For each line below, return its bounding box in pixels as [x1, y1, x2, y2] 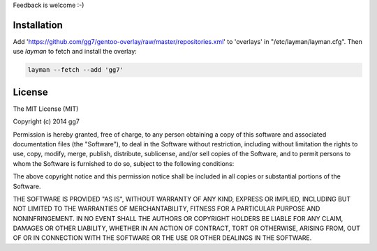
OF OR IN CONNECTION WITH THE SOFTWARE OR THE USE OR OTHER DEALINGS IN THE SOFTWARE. [13, 234, 312, 242]
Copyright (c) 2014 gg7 [13, 117, 80, 125]
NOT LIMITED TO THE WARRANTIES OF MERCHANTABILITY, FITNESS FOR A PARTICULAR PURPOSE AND [13, 204, 320, 213]
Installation [13, 19, 63, 31]
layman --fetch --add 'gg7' [27, 66, 124, 74]
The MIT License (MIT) [13, 105, 79, 113]
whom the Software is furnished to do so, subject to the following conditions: [13, 159, 235, 167]
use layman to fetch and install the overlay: [13, 47, 138, 56]
